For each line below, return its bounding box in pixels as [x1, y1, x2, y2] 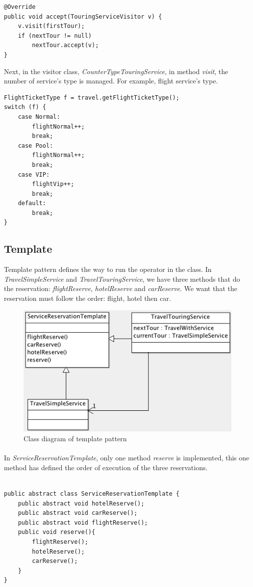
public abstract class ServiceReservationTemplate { [4, 490, 179, 497]
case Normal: [18, 113, 60, 120]
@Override [4, 3, 36, 10]
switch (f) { [4, 104, 46, 111]
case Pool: [18, 142, 53, 149]
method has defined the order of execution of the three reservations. [4, 462, 208, 472]
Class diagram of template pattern [24, 433, 127, 444]
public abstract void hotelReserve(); [18, 500, 145, 507]
